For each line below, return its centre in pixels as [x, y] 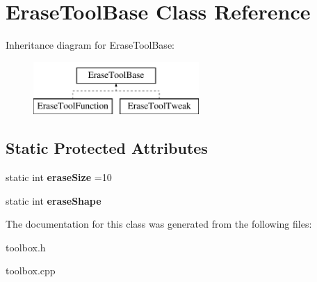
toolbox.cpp [31, 271]
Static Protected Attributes [107, 148]
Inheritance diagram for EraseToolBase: [90, 45]
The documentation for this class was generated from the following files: [159, 224]
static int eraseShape [54, 200]
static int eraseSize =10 [59, 177]
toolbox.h [26, 247]
